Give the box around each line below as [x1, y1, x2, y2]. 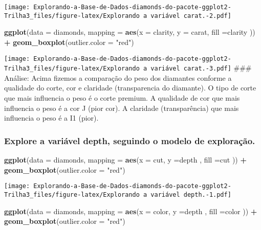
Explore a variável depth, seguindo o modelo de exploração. [4, 134, 255, 147]
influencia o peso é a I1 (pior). [4, 112, 99, 123]
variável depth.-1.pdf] [150, 191, 231, 198]
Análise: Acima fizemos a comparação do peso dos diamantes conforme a [4, 72, 232, 83]
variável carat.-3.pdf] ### [150, 62, 252, 73]
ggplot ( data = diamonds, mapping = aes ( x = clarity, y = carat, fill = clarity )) [4, 27, 255, 37]
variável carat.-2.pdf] [150, 12, 231, 19]
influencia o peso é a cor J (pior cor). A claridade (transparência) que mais [4, 102, 239, 113]
